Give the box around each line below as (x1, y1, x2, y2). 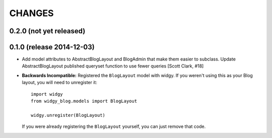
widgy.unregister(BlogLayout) (31, 112, 106, 118)
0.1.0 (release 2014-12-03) (9, 43, 95, 51)
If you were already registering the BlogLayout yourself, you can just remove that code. (22, 123, 206, 129)
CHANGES (9, 8, 54, 19)
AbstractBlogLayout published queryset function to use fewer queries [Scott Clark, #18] (22, 63, 204, 69)
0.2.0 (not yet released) (9, 27, 86, 35)
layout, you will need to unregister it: (22, 80, 98, 86)
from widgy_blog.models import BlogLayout (31, 98, 138, 104)
